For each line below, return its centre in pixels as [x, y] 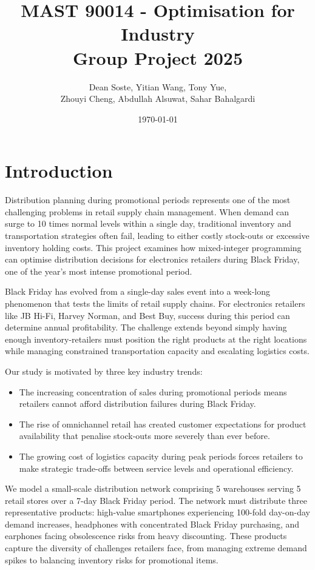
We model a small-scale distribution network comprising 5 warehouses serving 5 [153, 488]
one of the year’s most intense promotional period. [99, 271]
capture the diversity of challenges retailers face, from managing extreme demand [156, 548]
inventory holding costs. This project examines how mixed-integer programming [153, 247]
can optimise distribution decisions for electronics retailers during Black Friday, [152, 259]
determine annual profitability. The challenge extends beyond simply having [146, 327]
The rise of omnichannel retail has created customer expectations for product [163, 424]
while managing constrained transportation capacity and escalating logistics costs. [157, 351]
